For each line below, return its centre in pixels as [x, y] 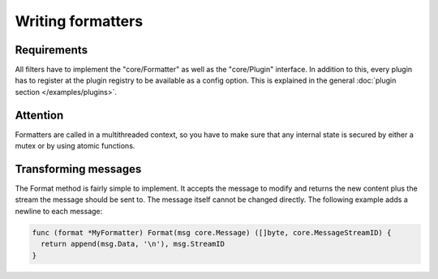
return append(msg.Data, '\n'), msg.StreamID [133, 244]
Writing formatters [79, 21]
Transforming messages [78, 169]
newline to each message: [59, 211]
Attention [39, 115]
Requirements [52, 50]
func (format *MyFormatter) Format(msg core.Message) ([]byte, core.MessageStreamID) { [212, 232]
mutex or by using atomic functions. [75, 146]
